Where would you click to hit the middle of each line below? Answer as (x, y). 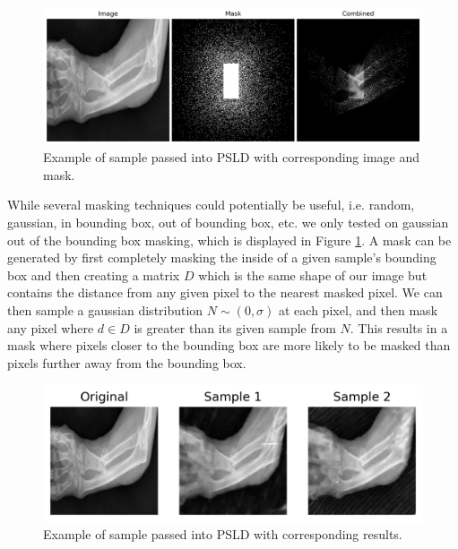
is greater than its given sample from (235, 327)
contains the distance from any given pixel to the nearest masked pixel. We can (225, 292)
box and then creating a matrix (94, 274)
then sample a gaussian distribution (105, 309)
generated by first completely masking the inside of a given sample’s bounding (222, 257)
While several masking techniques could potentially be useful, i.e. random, (211, 205)
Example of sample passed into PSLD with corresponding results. (223, 534)
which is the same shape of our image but (313, 274)
